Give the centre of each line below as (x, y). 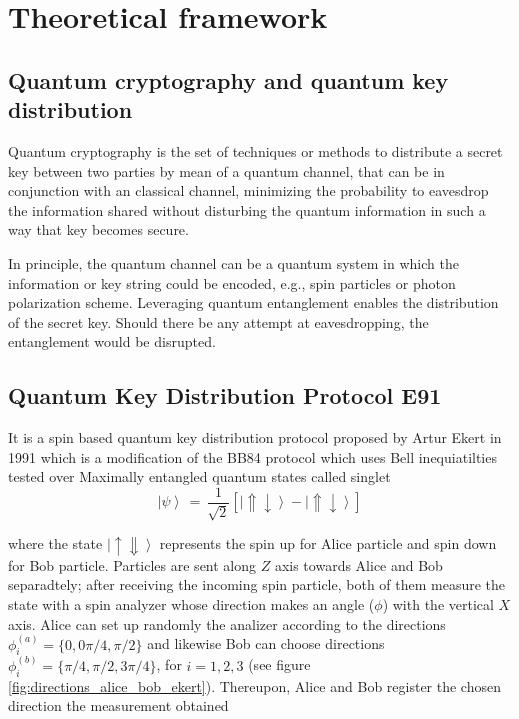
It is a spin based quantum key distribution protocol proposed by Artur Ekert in (255, 437)
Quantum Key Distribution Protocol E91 (225, 395)
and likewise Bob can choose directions (266, 643)
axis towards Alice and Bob (358, 564)
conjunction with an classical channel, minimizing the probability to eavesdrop (248, 190)
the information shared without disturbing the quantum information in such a (247, 209)
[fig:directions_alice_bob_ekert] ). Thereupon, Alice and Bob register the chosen (254, 685)
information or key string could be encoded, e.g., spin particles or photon (232, 282)
